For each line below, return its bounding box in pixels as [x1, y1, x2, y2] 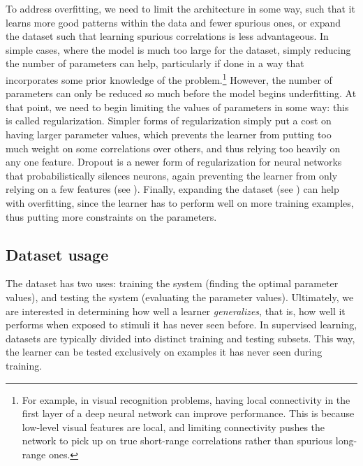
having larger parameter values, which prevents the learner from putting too [6, 127, 332, 141]
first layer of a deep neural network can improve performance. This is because [22, 406, 355, 421]
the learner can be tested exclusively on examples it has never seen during [6, 344, 323, 359]
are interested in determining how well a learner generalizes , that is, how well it [6, 303, 346, 318]
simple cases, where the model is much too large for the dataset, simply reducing [6, 42, 351, 57]
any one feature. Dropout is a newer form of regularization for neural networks [6, 154, 342, 169]
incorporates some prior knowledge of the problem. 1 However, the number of [6, 70, 332, 87]
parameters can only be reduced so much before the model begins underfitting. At [6, 86, 357, 101]
